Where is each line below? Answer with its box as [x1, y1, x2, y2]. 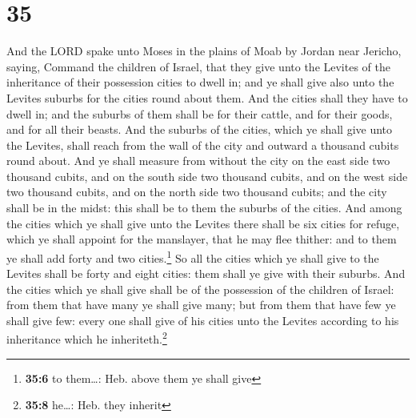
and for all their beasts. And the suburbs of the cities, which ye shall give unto [6, 121, 393, 138]
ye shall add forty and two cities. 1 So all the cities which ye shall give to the [6, 247, 379, 266]
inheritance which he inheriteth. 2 [6, 328, 167, 348]
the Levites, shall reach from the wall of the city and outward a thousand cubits [6, 136, 399, 153]
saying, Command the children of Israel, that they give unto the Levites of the [6, 58, 390, 74]
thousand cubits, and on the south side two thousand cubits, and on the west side [6, 167, 408, 184]
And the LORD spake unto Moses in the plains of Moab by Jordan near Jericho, [6, 42, 402, 59]
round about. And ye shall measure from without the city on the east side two [6, 152, 390, 169]
